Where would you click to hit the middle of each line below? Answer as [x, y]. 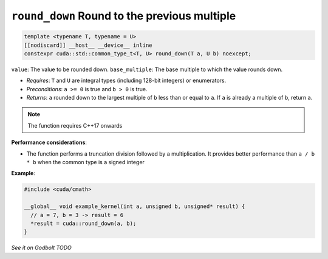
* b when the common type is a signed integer [86, 162]
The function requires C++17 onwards [75, 125]
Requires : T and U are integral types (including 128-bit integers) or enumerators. [126, 81]
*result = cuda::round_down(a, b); [84, 223]
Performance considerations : [49, 142]
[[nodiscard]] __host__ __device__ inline [88, 45]
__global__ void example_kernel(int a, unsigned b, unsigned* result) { [135, 206]
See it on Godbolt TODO [42, 248]
